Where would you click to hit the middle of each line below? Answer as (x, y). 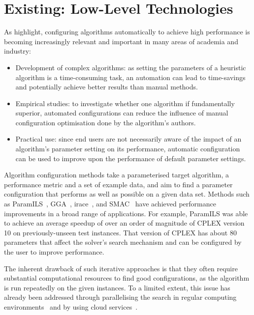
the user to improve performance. (54, 252)
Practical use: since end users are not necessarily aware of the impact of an (128, 139)
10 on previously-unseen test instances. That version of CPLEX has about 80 (120, 232)
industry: (17, 51)
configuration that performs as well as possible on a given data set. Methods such (127, 194)
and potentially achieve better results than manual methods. (107, 87)
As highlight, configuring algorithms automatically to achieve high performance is (127, 32)
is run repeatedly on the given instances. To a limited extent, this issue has (117, 287)
